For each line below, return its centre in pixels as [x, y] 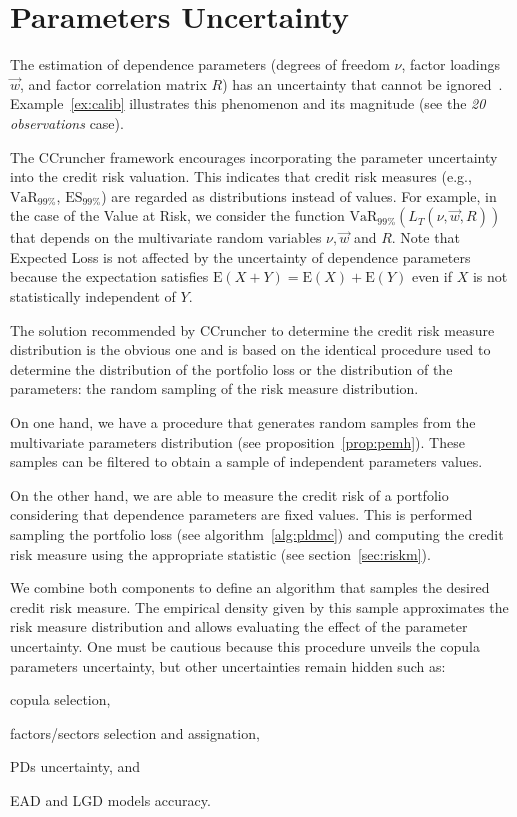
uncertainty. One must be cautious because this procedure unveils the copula [245, 645]
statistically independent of [93, 296]
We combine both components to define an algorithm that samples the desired [250, 587]
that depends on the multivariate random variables [166, 237]
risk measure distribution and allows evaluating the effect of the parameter [239, 626]
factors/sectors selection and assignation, [135, 732]
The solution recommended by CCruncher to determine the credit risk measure [252, 329]
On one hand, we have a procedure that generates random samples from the [243, 422]
